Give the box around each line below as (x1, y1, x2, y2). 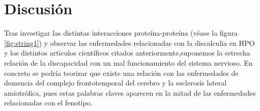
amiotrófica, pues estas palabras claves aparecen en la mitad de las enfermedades (4, 87, 256, 98)
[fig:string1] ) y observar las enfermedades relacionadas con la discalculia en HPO (4, 37, 255, 48)
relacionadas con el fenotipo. (4, 97, 93, 108)
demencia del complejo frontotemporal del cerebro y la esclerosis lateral (4, 77, 227, 88)
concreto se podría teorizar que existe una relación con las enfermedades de (4, 67, 239, 78)
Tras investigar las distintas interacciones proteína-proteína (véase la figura (4, 27, 238, 38)
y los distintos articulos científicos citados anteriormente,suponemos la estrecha (4, 47, 250, 58)
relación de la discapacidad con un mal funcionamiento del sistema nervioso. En (4, 57, 253, 68)
